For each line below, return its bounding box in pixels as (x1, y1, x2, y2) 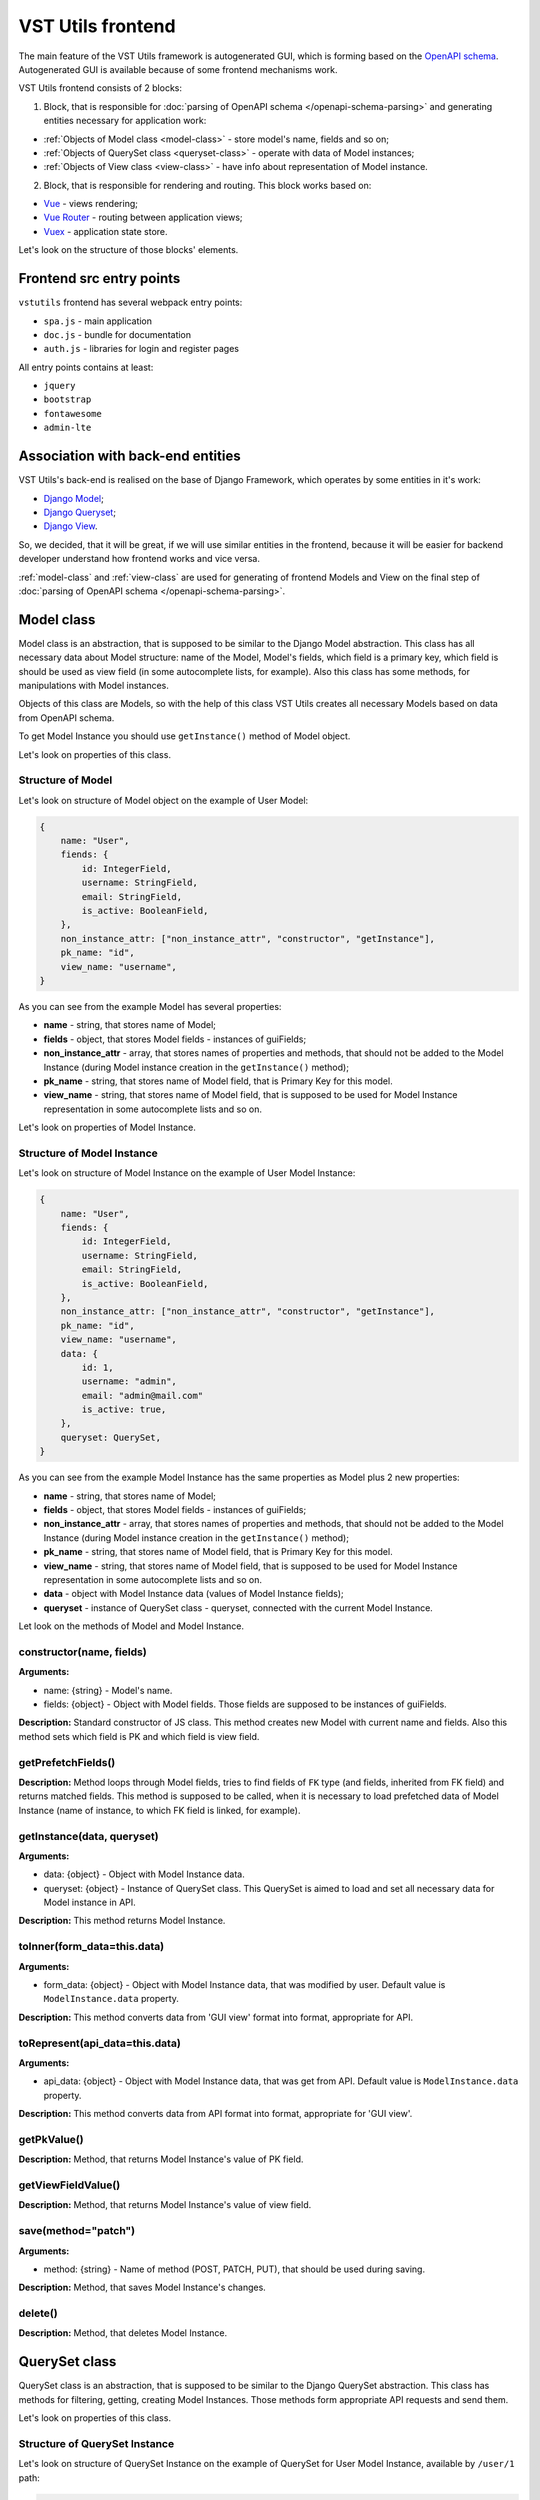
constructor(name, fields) (18, 1645, 147, 1659)
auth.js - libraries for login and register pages (43, 343, 240, 355)
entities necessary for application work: (43, 115, 207, 127)
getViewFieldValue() (18, 2178, 121, 2192)
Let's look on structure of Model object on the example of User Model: (18, 794, 309, 806)
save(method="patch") (18, 2224, 135, 2238)
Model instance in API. (43, 1896, 137, 1909)
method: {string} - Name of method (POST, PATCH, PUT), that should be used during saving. (43, 2263, 425, 2275)
